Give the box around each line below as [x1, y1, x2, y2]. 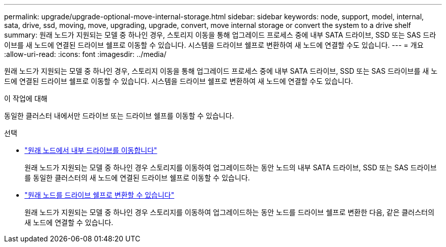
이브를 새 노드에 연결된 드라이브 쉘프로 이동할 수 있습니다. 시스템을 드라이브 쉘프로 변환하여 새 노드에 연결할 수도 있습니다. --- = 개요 [4, 41, 424, 49]
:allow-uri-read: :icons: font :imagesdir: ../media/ [4, 50, 166, 58]
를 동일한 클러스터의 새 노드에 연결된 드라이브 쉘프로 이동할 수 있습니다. [24, 173, 250, 182]
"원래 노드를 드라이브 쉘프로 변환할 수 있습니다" [24, 191, 175, 199]
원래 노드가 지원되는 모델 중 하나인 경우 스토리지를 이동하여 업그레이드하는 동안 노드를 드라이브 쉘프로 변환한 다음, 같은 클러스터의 [24, 208, 435, 217]
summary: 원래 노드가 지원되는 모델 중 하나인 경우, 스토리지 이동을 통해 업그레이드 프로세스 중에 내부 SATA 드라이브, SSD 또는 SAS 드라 [4, 30, 436, 39]
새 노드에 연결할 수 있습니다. [24, 218, 114, 227]
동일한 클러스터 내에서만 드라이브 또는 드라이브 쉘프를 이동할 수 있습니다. [4, 111, 234, 120]
